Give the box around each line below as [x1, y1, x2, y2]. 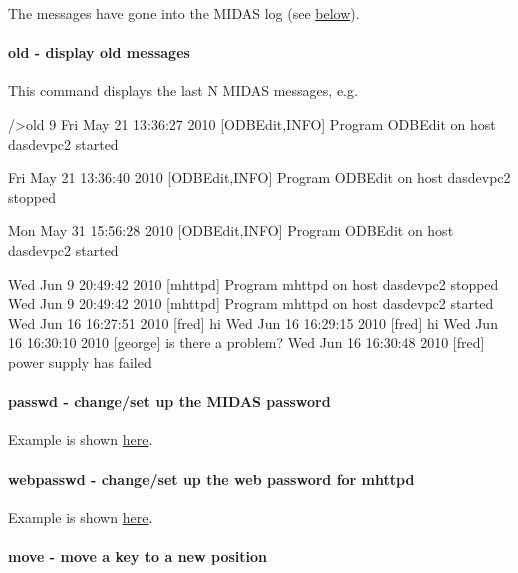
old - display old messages [8, 42, 190, 63]
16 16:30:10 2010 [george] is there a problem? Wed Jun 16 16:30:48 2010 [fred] [8, 332, 485, 353]
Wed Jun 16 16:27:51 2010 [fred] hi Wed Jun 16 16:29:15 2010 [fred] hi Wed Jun [8, 312, 498, 333]
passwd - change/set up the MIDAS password [8, 391, 331, 412]
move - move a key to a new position [8, 545, 267, 566]
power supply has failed [8, 351, 152, 372]
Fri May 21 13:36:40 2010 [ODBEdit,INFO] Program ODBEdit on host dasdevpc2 [8, 167, 511, 188]
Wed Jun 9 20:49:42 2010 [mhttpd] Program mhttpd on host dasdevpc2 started [8, 293, 494, 314]
